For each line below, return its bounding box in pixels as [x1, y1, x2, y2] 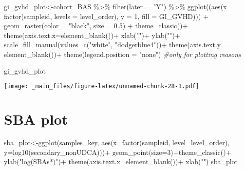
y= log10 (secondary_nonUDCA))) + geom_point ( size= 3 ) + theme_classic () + [4, 147, 231, 157]
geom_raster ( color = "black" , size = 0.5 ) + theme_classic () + [4, 20, 188, 31]
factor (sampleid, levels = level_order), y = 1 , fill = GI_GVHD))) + [4, 11, 208, 21]
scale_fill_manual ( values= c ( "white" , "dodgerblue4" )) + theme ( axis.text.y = [4, 39, 228, 50]
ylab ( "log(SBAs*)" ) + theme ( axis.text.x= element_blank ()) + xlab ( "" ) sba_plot [4, 156, 238, 167]
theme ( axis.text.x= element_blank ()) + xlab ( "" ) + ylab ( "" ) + [4, 30, 180, 40]
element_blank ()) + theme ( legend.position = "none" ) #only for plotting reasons [4, 49, 241, 59]
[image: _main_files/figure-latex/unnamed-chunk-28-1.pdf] [4, 83, 199, 90]
